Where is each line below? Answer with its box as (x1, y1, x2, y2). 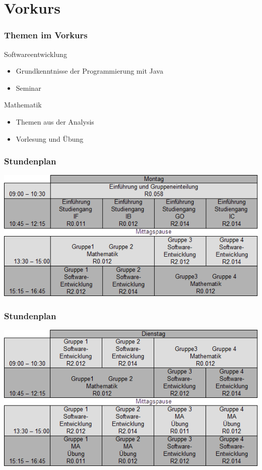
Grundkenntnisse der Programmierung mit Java (16, 66, 163, 76)
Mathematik (4, 99, 42, 110)
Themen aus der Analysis (16, 116, 94, 127)
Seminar (16, 82, 41, 93)
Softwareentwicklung (4, 48, 67, 59)
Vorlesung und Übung (16, 133, 84, 144)
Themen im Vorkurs (4, 29, 88, 41)
